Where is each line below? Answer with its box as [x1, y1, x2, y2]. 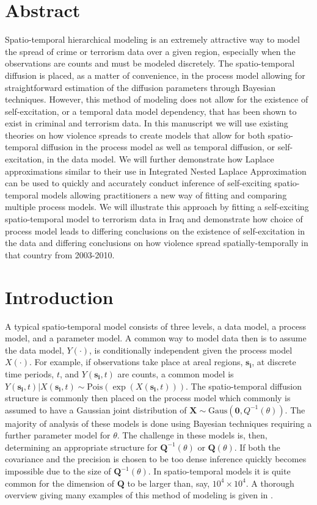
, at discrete [252, 355, 296, 368]
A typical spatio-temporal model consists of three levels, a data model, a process [5, 319, 306, 332]
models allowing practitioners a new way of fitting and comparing [41, 188, 287, 201]
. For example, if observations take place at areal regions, [29, 355, 243, 368]
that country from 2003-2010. [5, 248, 115, 261]
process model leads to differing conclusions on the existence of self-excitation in [5, 224, 305, 237]
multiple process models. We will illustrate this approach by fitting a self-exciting [5, 200, 309, 213]
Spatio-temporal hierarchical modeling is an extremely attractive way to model [5, 33, 300, 46]
